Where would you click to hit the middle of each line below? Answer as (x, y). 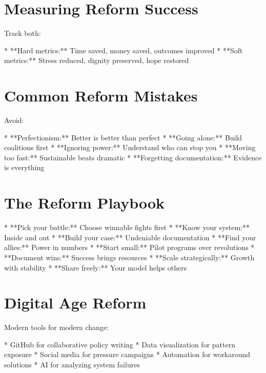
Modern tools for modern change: (56, 327)
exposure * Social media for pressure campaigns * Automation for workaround (127, 354)
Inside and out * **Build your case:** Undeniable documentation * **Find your (130, 237)
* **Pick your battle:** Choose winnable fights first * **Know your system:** (127, 227)
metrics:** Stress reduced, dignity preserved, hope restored (97, 60)
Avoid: (14, 120)
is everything (24, 167)
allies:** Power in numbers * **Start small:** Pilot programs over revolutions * (129, 247)
